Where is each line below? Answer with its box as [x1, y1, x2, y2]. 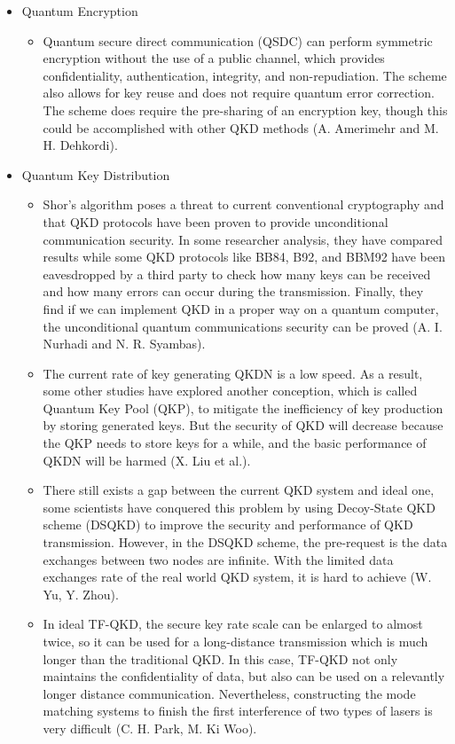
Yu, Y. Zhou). [43, 584, 119, 603]
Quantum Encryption [21, 2, 138, 20]
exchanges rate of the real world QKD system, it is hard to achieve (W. [43, 568, 432, 586]
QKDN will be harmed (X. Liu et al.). [43, 450, 251, 469]
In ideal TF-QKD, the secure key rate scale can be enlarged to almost [43, 615, 423, 633]
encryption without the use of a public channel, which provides [43, 49, 385, 67]
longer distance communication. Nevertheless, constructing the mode [43, 684, 416, 702]
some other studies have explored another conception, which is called [43, 381, 418, 400]
